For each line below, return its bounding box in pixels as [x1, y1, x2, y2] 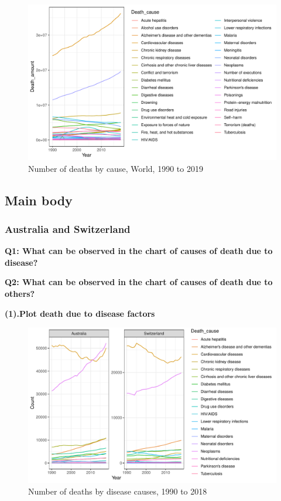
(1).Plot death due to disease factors [5, 307, 155, 319]
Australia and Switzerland [5, 221, 131, 236]
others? [5, 287, 35, 299]
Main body [5, 191, 73, 209]
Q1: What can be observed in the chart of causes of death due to [5, 245, 273, 257]
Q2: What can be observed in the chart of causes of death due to [5, 276, 273, 288]
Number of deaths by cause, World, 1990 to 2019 [28, 162, 203, 174]
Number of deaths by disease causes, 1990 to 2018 [28, 485, 207, 497]
